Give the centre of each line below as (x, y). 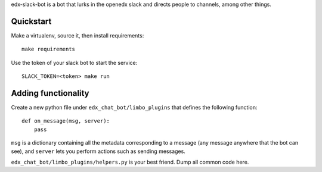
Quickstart (31, 21)
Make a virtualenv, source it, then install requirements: (78, 35)
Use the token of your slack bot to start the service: (74, 62)
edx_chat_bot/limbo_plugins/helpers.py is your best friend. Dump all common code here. (130, 162)
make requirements (49, 49)
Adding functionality (50, 93)
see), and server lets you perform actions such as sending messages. (98, 151)
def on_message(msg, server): (66, 121)
